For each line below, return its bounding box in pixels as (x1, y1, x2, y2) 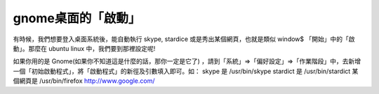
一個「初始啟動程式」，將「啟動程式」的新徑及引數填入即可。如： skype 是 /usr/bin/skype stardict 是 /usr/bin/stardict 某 (13, 67, 359, 75)
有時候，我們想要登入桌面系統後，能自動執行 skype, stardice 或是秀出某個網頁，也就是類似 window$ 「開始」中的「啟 (13, 35, 355, 43)
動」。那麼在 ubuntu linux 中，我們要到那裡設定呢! (13, 44, 156, 52)
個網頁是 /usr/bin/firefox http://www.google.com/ (13, 77, 155, 85)
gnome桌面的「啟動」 (13, 10, 141, 26)
